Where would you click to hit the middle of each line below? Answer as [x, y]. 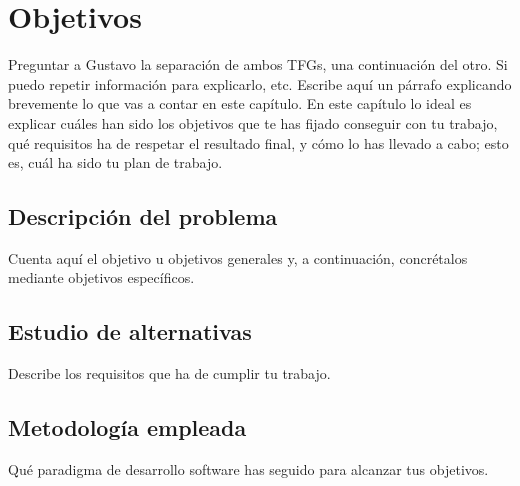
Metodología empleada [127, 427]
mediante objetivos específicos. [101, 277]
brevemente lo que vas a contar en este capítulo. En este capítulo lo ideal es [240, 103]
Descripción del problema [143, 216]
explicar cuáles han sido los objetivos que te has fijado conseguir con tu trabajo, [253, 122]
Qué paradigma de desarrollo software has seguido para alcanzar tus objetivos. [248, 469]
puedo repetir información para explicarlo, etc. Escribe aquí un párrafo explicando [260, 83]
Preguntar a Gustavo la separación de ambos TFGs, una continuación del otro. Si [258, 64]
